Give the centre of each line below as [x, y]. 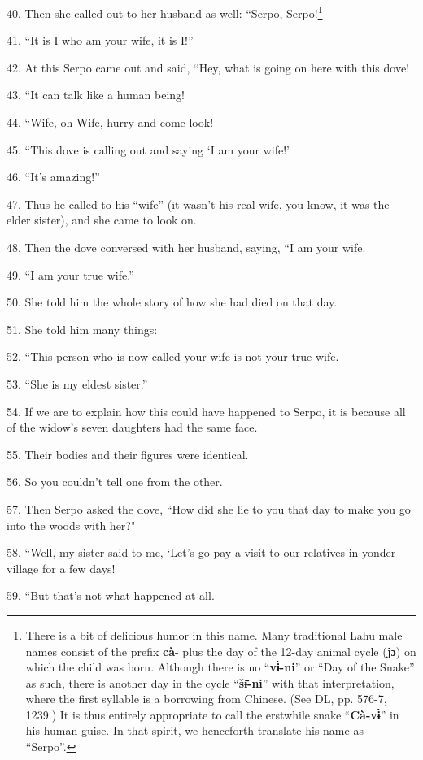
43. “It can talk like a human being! [96, 95]
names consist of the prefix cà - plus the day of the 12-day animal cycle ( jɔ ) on [221, 651]
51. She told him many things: [82, 329]
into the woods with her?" [71, 525]
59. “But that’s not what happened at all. [111, 595]
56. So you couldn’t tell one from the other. [115, 482]
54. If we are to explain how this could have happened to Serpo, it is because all [206, 411]
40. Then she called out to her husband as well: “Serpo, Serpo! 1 [165, 12]
